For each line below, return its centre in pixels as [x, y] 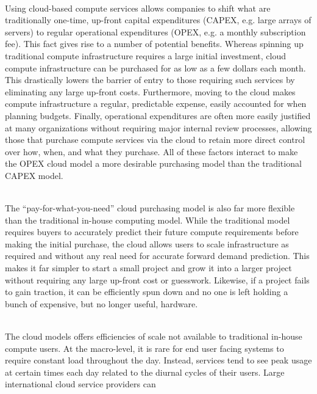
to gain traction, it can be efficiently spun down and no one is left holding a [147, 292]
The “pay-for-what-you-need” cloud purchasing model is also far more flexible [150, 208]
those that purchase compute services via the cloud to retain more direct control [155, 140]
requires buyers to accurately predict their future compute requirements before [152, 232]
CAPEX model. [34, 175]
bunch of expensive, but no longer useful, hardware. [102, 303]
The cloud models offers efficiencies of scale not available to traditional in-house [154, 336]
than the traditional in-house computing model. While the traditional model [148, 220]
